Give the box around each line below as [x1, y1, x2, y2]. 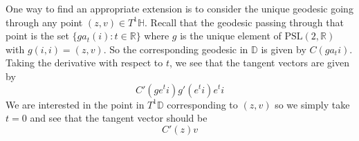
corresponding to [167, 97, 238, 111]
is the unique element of [180, 28, 282, 43]
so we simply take [275, 97, 350, 111]
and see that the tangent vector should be [30, 111, 208, 125]
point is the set [6, 28, 69, 43]
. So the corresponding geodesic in [103, 41, 248, 56]
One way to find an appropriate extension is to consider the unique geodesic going [6, 1, 353, 15]
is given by [261, 41, 306, 56]
